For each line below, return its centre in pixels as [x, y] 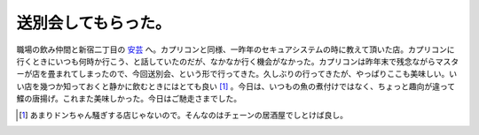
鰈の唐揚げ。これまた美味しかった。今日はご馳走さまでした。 [129, 99]
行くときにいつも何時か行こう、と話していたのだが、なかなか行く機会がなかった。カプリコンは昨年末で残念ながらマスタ [238, 61]
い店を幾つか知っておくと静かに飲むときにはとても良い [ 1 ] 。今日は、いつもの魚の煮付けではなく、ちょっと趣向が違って [236, 86]
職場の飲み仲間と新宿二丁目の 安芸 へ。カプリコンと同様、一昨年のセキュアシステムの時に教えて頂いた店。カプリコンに [236, 49]
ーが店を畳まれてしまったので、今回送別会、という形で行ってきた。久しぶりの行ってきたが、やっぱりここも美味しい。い [236, 74]
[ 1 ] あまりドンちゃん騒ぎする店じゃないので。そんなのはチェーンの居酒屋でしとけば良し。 [184, 115]
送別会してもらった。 [94, 23]
